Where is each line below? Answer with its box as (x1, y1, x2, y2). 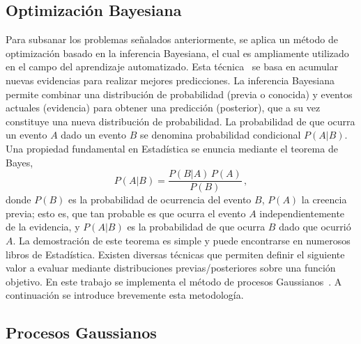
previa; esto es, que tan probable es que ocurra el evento (6, 205, 246, 220)
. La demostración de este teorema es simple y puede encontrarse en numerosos (13, 233, 351, 247)
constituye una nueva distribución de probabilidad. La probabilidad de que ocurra (6, 114, 355, 128)
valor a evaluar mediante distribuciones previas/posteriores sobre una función (6, 260, 336, 275)
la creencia (301, 192, 347, 207)
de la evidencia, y (6, 219, 80, 234)
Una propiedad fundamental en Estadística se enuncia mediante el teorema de (6, 141, 338, 155)
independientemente (259, 205, 345, 220)
